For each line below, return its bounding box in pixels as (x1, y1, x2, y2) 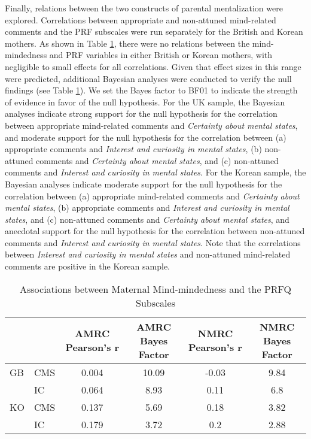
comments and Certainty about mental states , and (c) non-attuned (36, 154, 279, 166)
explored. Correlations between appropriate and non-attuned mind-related (5, 13, 276, 26)
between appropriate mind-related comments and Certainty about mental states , (5, 119, 298, 131)
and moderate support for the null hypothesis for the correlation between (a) (5, 131, 286, 143)
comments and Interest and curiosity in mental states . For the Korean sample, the (5, 166, 306, 178)
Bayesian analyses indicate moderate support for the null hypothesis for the (5, 177, 282, 190)
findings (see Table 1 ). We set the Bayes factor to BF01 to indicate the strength (5, 84, 298, 96)
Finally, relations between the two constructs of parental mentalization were (5, 2, 283, 14)
